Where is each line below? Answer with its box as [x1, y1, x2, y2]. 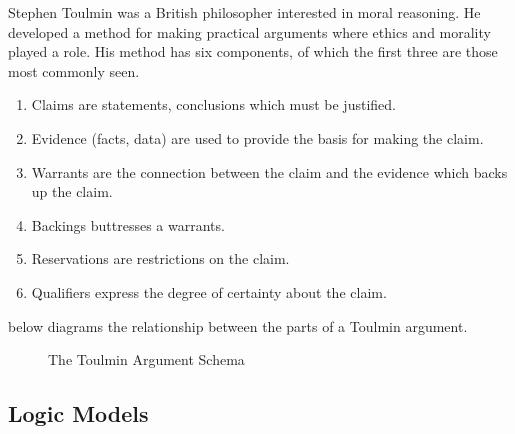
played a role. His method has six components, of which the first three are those [8, 41, 498, 62]
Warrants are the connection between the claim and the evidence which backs [31, 161, 508, 182]
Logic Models [8, 398, 149, 429]
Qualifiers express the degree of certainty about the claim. [31, 281, 387, 302]
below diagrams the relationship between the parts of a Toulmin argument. [8, 315, 468, 336]
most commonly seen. [8, 60, 140, 81]
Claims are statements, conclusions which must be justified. [31, 94, 396, 115]
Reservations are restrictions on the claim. [31, 248, 290, 269]
